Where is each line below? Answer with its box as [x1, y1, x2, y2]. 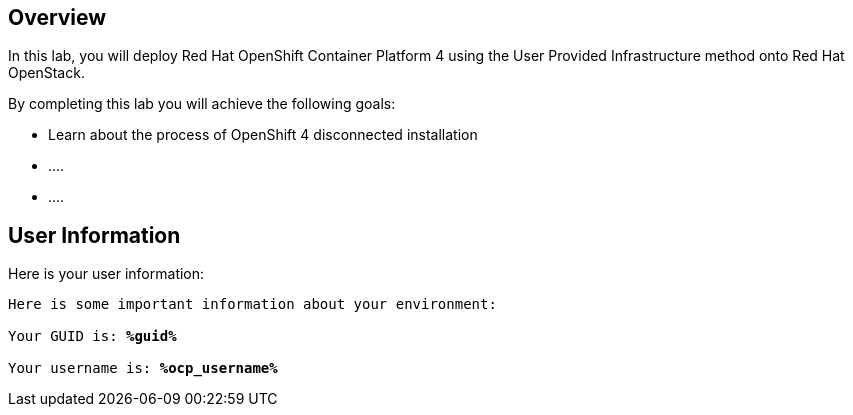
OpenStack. [8, 64, 85, 82]
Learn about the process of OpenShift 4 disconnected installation [48, 126, 478, 144]
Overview [8, 5, 107, 30]
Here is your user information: [8, 265, 205, 283]
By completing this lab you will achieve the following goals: [8, 95, 396, 113]
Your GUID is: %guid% [8, 328, 177, 345]
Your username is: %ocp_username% [8, 360, 278, 377]
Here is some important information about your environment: [8, 296, 497, 313]
